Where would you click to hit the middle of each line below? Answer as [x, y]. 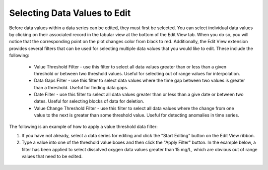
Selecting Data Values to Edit [70, 13]
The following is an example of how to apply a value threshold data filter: [84, 126]
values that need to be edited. [52, 157]
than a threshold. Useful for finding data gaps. [81, 87]
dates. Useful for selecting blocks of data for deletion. [89, 101]
